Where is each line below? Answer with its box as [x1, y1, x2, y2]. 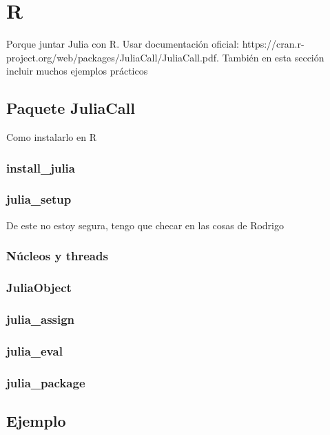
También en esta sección [222, 50, 324, 64]
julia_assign [6, 310, 75, 327]
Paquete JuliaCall [6, 97, 135, 119]
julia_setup [6, 191, 72, 208]
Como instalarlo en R [6, 130, 96, 144]
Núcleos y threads [6, 247, 108, 264]
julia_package [6, 374, 85, 391]
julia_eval [6, 342, 63, 359]
